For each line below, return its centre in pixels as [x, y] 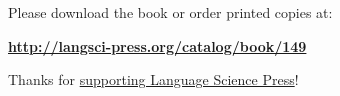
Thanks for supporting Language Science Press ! [153, 79]
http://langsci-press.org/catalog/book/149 [157, 45]
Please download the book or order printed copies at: [170, 12]
